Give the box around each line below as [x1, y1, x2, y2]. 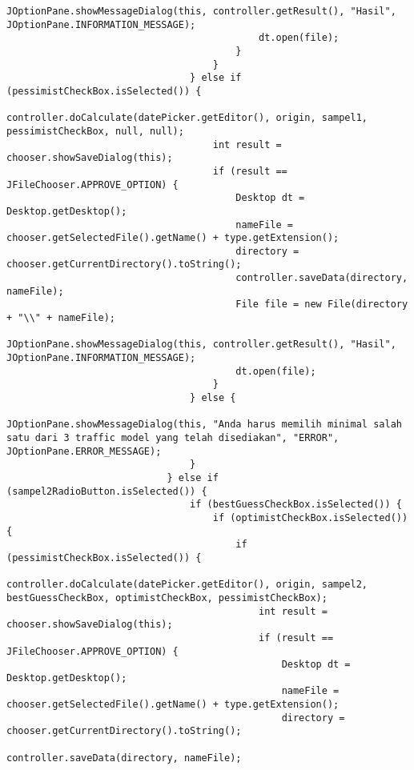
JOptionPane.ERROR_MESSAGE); [6, 445, 162, 457]
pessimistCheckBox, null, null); [6, 125, 184, 137]
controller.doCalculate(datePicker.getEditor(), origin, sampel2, [6, 579, 368, 591]
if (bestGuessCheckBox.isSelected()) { [190, 499, 402, 511]
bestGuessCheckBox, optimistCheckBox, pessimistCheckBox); [6, 592, 328, 604]
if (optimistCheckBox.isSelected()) [212, 511, 408, 523]
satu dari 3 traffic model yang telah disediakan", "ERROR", [6, 432, 340, 443]
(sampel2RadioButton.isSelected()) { [6, 485, 207, 497]
